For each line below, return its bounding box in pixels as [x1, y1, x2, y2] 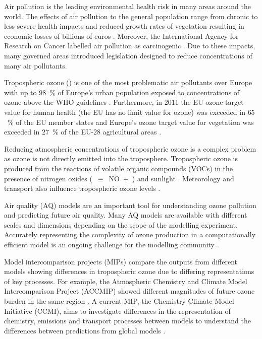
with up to [4, 87, 37, 97]
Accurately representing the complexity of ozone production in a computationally [4, 229, 256, 240]
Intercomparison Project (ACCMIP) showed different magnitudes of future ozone [4, 286, 255, 296]
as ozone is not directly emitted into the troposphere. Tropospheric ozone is [4, 153, 238, 164]
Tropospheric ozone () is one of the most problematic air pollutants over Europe [4, 77, 252, 88]
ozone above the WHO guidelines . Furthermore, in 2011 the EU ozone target [4, 97, 244, 107]
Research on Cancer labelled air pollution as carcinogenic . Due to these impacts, [4, 40, 255, 51]
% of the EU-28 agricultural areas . [53, 126, 162, 137]
